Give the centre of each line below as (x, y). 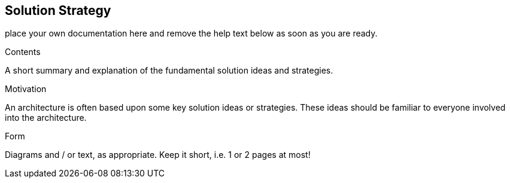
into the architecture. (46, 118)
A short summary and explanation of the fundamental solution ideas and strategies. (169, 71)
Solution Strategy (58, 10)
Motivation (26, 89)
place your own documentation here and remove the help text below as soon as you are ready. (191, 33)
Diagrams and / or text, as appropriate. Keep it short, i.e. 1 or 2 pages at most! (158, 155)
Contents (23, 52)
